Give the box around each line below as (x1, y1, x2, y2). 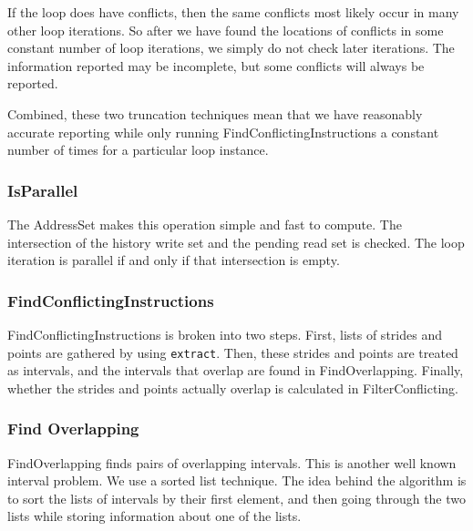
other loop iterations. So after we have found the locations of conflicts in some (7, 20, 444, 39)
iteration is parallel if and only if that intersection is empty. (7, 250, 340, 270)
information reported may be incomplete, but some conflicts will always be (7, 56, 425, 75)
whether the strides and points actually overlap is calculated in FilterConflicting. (7, 378, 458, 397)
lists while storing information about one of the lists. (7, 506, 302, 526)
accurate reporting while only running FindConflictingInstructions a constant (7, 122, 439, 141)
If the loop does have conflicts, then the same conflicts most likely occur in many (7, 3, 459, 21)
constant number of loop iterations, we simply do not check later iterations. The (7, 38, 455, 57)
